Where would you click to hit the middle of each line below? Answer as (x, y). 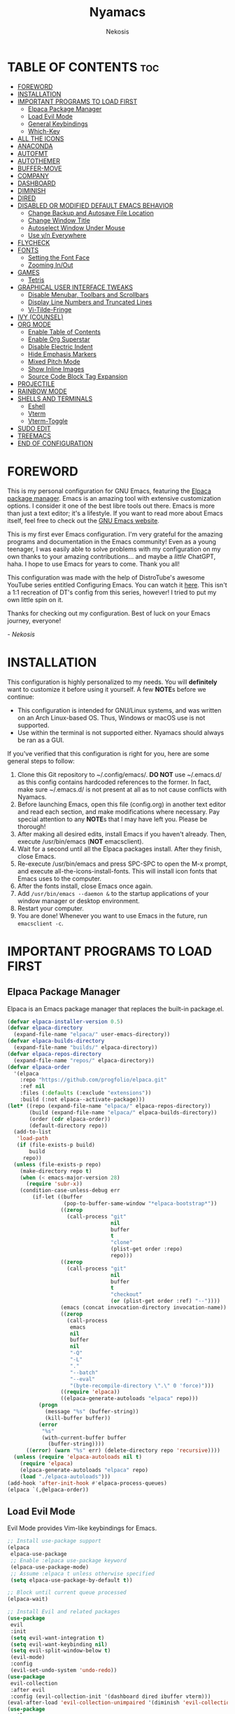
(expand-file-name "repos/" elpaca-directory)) (84, 1060)
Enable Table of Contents (64, 331)
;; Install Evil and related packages (64, 1612)
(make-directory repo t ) (56, 1171)
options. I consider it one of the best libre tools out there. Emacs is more (111, 506)
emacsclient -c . (41, 923)
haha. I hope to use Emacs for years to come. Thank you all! (93, 564)
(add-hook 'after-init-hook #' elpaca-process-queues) (87, 1483)
